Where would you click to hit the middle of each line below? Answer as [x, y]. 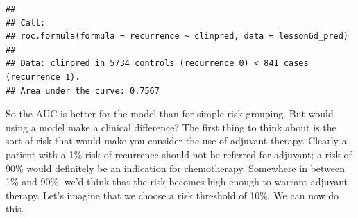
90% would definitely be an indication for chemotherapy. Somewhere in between [175, 168]
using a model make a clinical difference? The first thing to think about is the [171, 127]
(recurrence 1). [43, 77]
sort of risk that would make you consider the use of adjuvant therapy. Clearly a [176, 141]
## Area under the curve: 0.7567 [83, 91]
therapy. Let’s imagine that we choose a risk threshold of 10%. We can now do [172, 195]
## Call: [26, 23]
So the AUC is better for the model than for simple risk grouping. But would [170, 114]
